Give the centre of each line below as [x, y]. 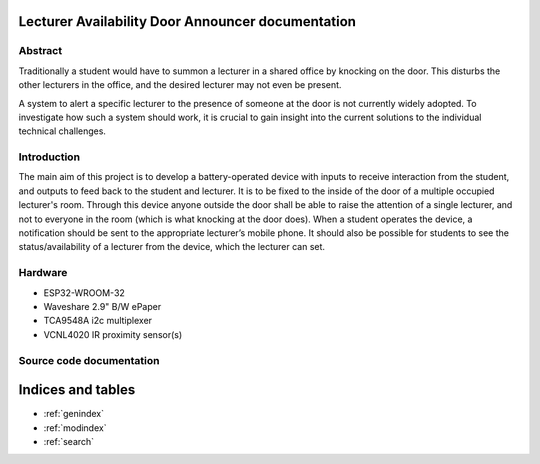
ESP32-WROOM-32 [84, 292]
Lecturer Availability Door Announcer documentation [187, 21]
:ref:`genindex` [74, 414]
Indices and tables [77, 390]
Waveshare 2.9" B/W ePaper [102, 306]
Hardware [43, 273]
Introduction [49, 157]
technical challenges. [62, 131]
